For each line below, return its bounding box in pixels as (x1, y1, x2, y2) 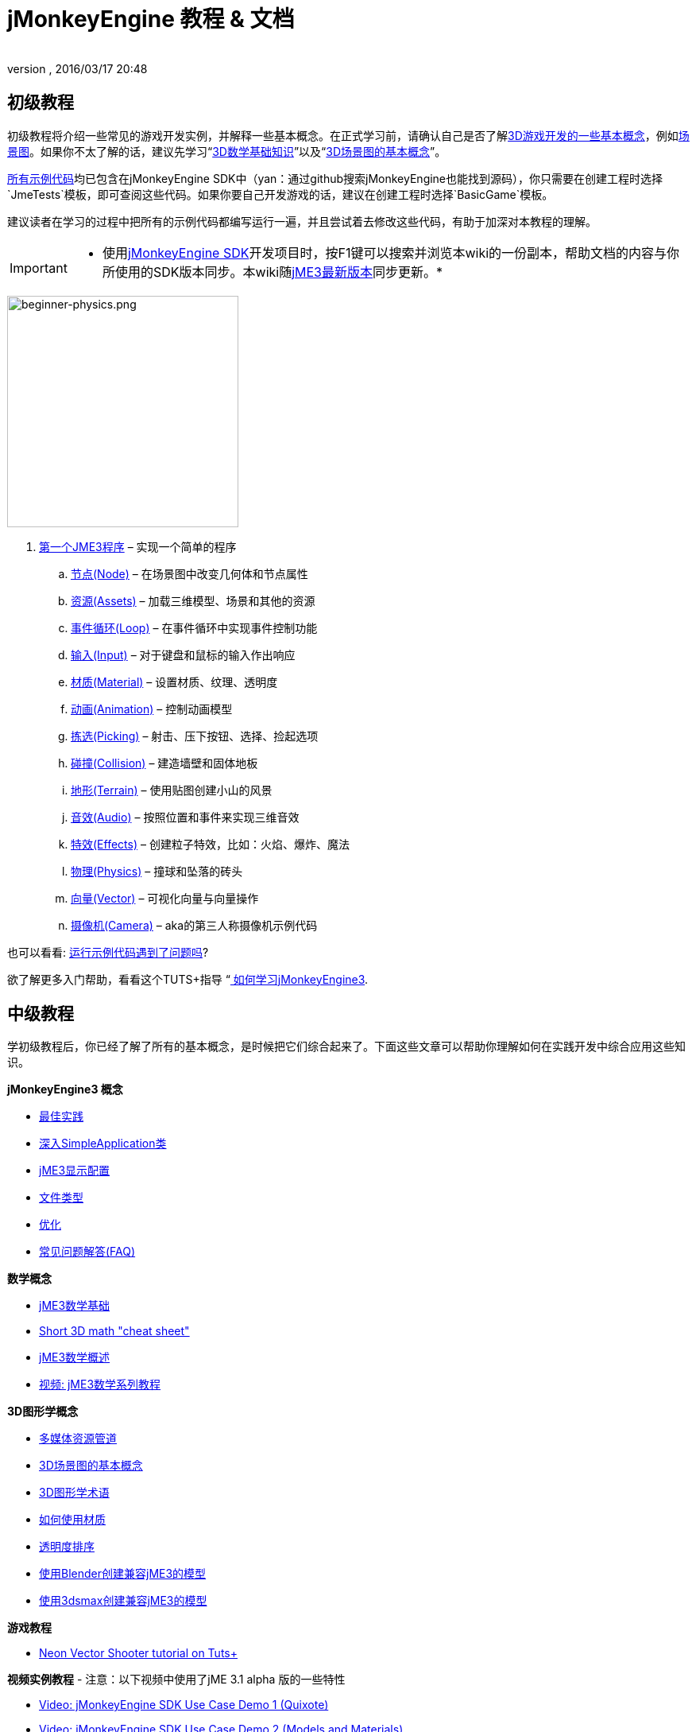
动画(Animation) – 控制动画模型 (71, 701, 233, 716)
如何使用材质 (39, 1513, 106, 1527)
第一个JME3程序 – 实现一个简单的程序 (39, 539, 237, 553)
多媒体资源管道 (39, 1431, 117, 1446)
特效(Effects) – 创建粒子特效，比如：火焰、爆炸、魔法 (71, 837, 350, 851)
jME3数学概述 (39, 1350, 110, 1365)
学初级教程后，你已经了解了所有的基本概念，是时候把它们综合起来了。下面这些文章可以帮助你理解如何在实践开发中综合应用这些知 (7, 1039, 686, 1054)
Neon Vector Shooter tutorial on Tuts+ (39, 1646, 238, 1660)
